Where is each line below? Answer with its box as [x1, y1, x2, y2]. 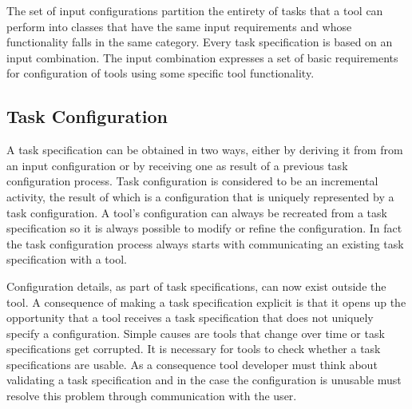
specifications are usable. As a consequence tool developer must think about [6, 355, 378, 372]
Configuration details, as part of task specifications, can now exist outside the [6, 277, 386, 294]
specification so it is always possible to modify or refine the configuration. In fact [6, 220, 402, 236]
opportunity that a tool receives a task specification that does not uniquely [6, 309, 374, 326]
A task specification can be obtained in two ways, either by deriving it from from [6, 141, 403, 158]
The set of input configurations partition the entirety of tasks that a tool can [6, 2, 383, 18]
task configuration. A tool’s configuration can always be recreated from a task [6, 204, 387, 220]
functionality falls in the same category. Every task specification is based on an [6, 34, 393, 50]
